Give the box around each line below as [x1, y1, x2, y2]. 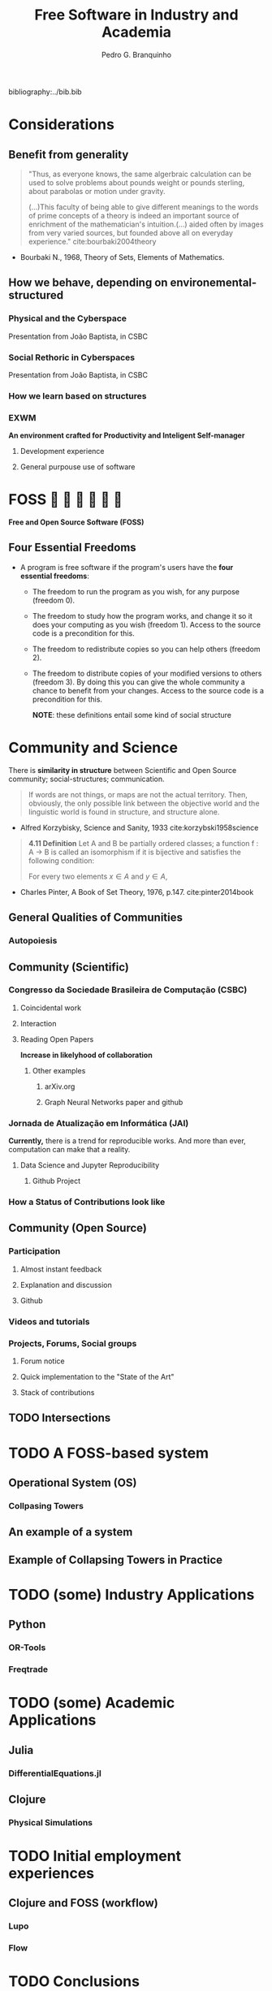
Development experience [19, 447, 105, 456]
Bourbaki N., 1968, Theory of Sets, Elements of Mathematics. [19, 252, 225, 261]
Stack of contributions [19, 1387, 95, 1397]
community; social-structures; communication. [8, 774, 165, 784]
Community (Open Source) [8, 1221, 148, 1235]
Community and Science [8, 739, 179, 757]
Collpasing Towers [8, 1500, 84, 1511]
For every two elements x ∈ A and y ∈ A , [28, 871, 168, 881]
